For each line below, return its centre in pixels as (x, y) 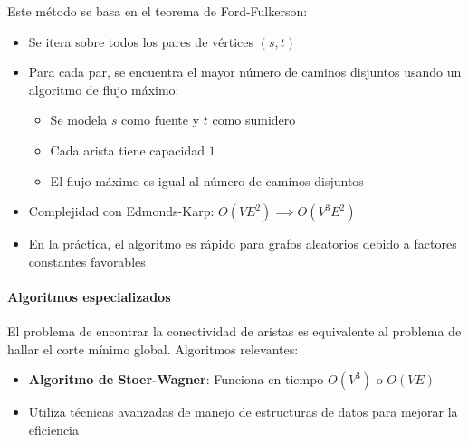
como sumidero (254, 120)
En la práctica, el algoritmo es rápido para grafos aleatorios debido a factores (243, 244)
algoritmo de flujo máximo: (104, 89)
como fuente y (161, 120)
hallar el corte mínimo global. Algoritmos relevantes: (153, 348)
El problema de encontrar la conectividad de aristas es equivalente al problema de (234, 331)
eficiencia (54, 429)
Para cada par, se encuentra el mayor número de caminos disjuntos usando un (245, 72)
